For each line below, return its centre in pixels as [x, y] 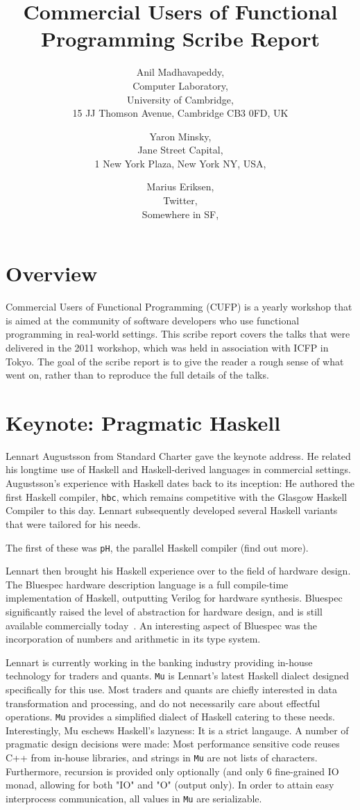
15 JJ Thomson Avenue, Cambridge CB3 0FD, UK [180, 113]
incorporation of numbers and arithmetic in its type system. [133, 639]
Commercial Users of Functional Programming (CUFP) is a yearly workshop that [179, 307]
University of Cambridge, [180, 99]
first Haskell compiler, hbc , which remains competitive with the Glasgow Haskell [177, 496]
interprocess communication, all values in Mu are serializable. [134, 798]
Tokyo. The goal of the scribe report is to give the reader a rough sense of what [175, 361]
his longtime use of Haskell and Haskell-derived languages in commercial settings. [178, 469]
